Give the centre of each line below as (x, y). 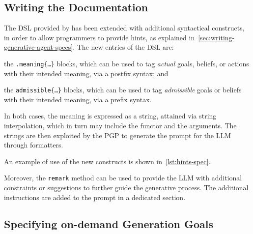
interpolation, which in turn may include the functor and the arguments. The (120, 126)
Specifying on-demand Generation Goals (109, 223)
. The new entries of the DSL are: (123, 47)
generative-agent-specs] (39, 47)
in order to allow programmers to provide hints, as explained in (99, 37)
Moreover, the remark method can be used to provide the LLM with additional (123, 178)
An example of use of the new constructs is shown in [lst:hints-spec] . (107, 161)
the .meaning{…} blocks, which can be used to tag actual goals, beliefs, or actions (126, 63)
